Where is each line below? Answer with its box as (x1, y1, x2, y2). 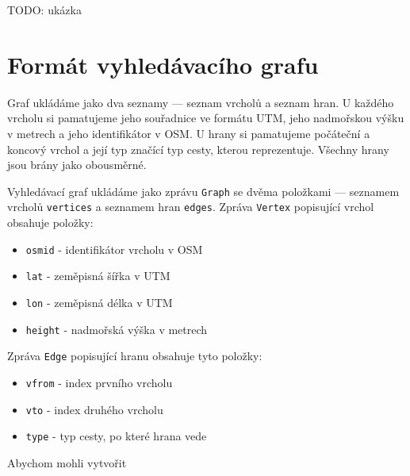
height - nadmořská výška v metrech (25, 321, 208, 337)
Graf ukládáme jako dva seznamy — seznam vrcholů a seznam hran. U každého (7, 94, 394, 110)
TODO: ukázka (7, 2, 82, 17)
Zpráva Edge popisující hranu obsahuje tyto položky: (7, 347, 262, 364)
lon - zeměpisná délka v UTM (25, 294, 173, 310)
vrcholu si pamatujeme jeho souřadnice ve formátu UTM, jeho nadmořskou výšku (7, 109, 404, 126)
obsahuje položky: (7, 214, 94, 230)
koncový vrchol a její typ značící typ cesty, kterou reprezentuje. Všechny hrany (7, 140, 389, 157)
